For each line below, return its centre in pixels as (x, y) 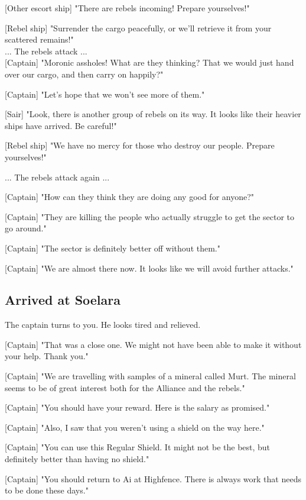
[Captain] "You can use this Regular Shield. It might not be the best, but (138, 447)
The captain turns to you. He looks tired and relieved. (103, 325)
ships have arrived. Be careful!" (61, 125)
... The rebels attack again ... (57, 177)
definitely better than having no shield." (77, 459)
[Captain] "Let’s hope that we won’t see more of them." (105, 94)
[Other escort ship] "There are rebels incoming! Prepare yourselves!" (127, 8)
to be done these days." (47, 490)
